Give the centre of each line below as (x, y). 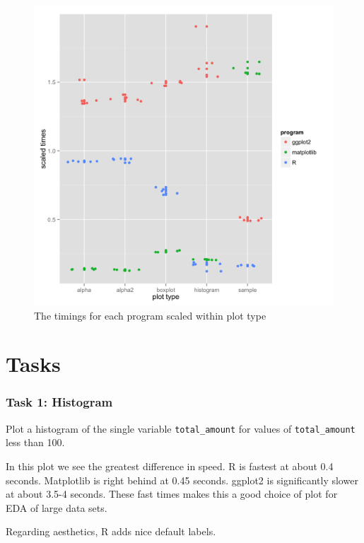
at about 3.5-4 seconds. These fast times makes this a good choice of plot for (172, 494)
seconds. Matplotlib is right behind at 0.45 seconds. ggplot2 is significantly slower (182, 480)
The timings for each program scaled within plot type (150, 315)
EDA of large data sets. (57, 507)
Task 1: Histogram (59, 402)
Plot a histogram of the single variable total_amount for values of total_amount (181, 428)
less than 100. (35, 442)
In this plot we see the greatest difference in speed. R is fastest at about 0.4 (170, 466)
